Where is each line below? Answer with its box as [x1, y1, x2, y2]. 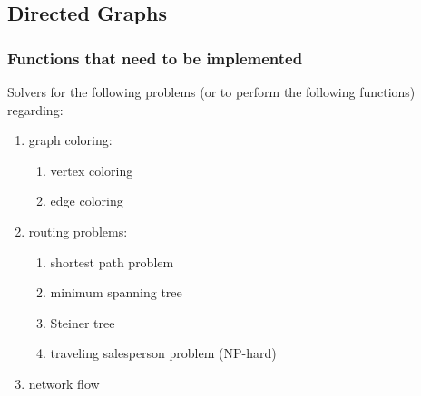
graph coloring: [28, 130, 113, 150]
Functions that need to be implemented [7, 46, 303, 69]
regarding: [7, 100, 64, 119]
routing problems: [28, 221, 128, 240]
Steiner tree [50, 313, 115, 332]
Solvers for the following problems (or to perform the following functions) [7, 82, 416, 101]
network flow [28, 373, 100, 392]
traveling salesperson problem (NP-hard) [50, 343, 277, 362]
